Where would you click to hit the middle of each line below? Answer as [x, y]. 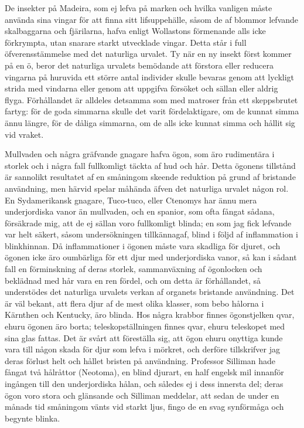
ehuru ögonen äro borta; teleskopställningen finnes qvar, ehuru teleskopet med [145, 326]
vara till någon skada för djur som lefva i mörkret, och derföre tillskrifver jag [143, 349]
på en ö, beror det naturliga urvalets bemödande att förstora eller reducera [139, 65]
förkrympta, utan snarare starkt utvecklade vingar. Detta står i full [126, 42]
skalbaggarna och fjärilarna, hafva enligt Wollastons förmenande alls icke [135, 31]
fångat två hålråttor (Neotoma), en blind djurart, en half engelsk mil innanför [144, 372]
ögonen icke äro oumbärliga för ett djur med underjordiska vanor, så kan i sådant [151, 257]
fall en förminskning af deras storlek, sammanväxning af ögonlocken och [134, 269]
